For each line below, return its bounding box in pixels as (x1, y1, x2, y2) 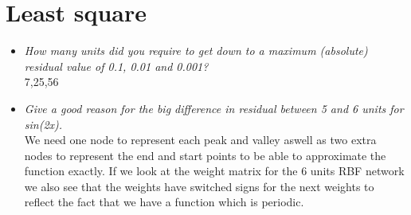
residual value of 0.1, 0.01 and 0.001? (24, 57, 209, 74)
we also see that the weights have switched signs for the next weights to (24, 178, 374, 194)
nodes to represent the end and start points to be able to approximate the (24, 147, 386, 163)
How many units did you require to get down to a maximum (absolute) (24, 42, 368, 59)
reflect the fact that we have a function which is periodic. (24, 193, 304, 210)
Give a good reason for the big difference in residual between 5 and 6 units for (24, 100, 404, 116)
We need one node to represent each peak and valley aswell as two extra (24, 131, 377, 148)
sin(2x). (24, 115, 63, 132)
